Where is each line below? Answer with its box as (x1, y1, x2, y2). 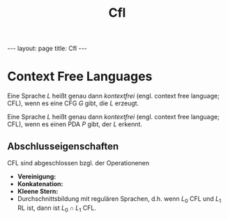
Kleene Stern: (17, 187, 59, 195)
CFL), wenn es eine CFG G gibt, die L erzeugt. (7, 99, 139, 107)
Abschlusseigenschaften (7, 140, 119, 152)
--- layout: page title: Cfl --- (7, 44, 87, 53)
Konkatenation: (17, 179, 63, 188)
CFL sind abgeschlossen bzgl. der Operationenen (7, 158, 150, 167)
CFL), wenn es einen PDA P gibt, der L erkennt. (7, 120, 143, 128)
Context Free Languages (7, 68, 153, 84)
